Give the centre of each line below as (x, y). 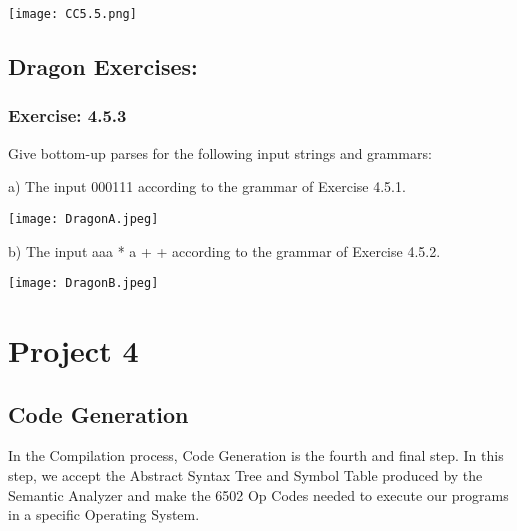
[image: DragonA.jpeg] (83, 218)
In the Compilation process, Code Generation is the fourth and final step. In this (256, 455)
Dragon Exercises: (103, 66)
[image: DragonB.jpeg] (83, 283)
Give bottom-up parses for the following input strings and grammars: (220, 152)
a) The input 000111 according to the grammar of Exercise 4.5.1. (207, 186)
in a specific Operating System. (104, 514)
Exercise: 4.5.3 (67, 115)
